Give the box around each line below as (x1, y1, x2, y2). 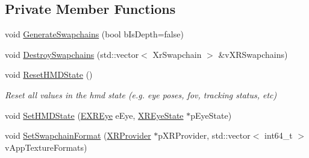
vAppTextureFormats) (5, 141, 87, 153)
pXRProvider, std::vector (158, 129, 251, 142)
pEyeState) (190, 109, 232, 121)
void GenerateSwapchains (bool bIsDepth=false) (5, 28, 184, 40)
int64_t (264, 129, 293, 142)
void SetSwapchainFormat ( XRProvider (5, 129, 151, 142)
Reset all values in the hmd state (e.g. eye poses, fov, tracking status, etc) (5, 88, 277, 101)
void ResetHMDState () (5, 68, 93, 81)
